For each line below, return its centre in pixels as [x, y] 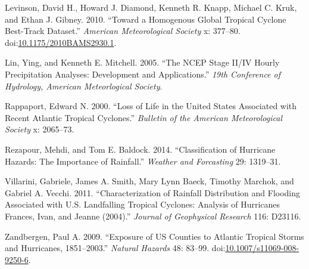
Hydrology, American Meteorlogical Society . [84, 86]
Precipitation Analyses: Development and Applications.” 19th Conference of [143, 74]
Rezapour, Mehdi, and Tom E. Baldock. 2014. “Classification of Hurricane [140, 149]
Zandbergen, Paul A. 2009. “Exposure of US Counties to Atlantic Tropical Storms [154, 236]
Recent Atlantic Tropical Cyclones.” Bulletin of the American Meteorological [143, 117]
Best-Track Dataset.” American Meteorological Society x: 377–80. [123, 31]
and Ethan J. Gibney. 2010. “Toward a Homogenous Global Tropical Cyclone [146, 19]
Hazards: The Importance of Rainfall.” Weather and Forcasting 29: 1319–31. [143, 161]
